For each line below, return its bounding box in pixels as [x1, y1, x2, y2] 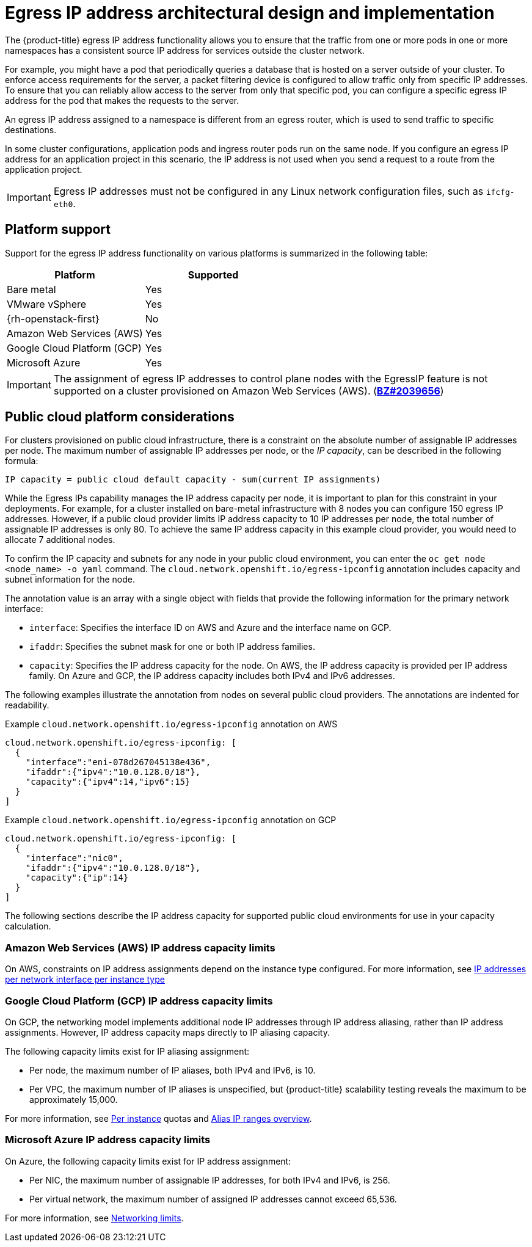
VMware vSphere [7, 297, 87, 310]
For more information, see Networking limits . [5, 1212, 184, 1223]
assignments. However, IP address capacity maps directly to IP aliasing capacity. [5, 1027, 330, 1038]
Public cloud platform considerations [5, 409, 235, 425]
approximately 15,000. [29, 1094, 118, 1105]
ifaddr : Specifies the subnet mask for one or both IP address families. [29, 641, 315, 652]
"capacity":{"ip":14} [25, 873, 129, 883]
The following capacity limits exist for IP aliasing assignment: [5, 1045, 250, 1056]
